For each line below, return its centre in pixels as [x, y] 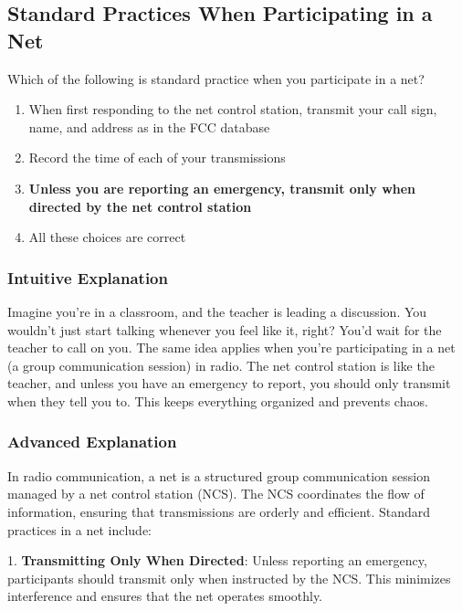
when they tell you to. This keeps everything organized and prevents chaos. [218, 400]
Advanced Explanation [92, 442]
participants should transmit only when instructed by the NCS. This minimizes [229, 578]
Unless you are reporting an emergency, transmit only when [222, 188]
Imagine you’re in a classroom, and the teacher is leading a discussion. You [217, 311]
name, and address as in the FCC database [149, 126]
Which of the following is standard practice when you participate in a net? [216, 78]
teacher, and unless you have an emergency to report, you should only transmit [229, 383]
